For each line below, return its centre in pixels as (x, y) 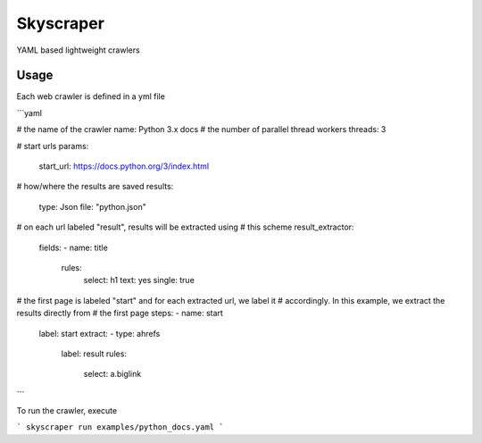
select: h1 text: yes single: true (139, 280)
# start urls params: (53, 146)
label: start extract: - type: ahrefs (100, 333)
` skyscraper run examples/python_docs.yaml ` (120, 427)
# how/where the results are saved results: (95, 187)
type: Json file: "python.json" (92, 206)
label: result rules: (94, 354)
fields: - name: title (74, 247)
